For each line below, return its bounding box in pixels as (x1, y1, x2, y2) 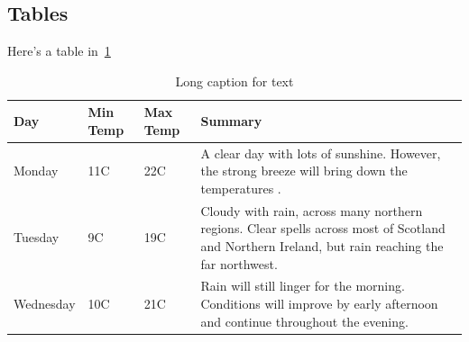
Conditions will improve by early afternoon (200, 294, 438, 313)
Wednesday (14, 294, 76, 313)
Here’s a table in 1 (7, 41, 111, 60)
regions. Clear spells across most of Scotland (200, 219, 446, 238)
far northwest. (200, 254, 278, 273)
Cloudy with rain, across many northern (200, 201, 423, 220)
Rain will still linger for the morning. (200, 276, 405, 295)
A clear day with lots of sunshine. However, (200, 143, 441, 162)
